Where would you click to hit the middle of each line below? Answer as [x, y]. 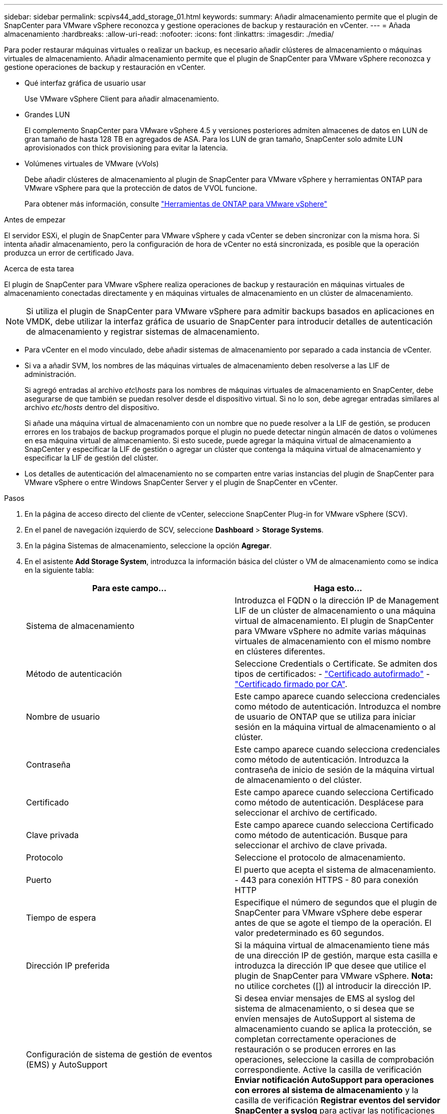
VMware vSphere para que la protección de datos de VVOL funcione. [141, 188]
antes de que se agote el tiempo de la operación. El [333, 923]
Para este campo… [129, 588]
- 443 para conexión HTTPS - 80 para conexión [327, 880]
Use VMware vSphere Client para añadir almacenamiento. [122, 99]
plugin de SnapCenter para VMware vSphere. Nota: [334, 976]
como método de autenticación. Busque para [321, 835]
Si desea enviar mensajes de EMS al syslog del [325, 998]
